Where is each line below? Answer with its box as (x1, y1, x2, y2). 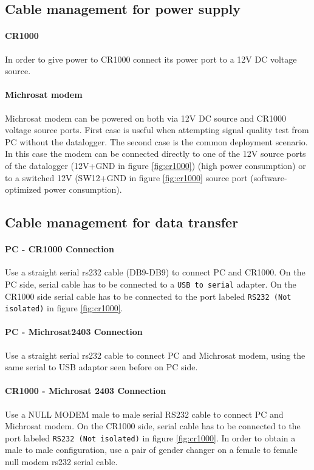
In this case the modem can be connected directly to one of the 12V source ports (5, 147, 306, 160)
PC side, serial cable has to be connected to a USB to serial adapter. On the (5, 277, 296, 290)
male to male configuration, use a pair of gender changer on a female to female (5, 443, 298, 456)
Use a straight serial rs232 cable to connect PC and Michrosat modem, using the (5, 348, 305, 361)
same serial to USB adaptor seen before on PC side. (5, 361, 198, 373)
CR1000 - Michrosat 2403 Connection (5, 384, 166, 397)
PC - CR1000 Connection (5, 243, 114, 255)
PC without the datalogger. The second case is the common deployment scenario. (5, 135, 308, 148)
